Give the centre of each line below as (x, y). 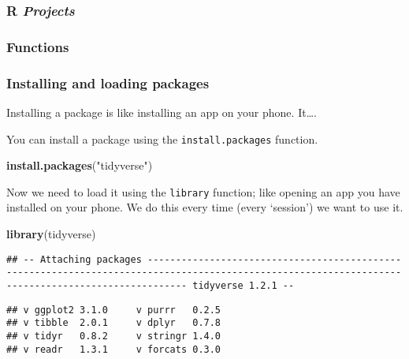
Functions (38, 46)
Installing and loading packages (108, 82)
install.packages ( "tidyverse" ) (80, 165)
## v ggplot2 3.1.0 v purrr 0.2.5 (114, 310)
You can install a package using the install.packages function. (162, 138)
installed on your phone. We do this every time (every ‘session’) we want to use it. (205, 207)
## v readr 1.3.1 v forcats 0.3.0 (114, 349)
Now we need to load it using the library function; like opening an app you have (203, 191)
